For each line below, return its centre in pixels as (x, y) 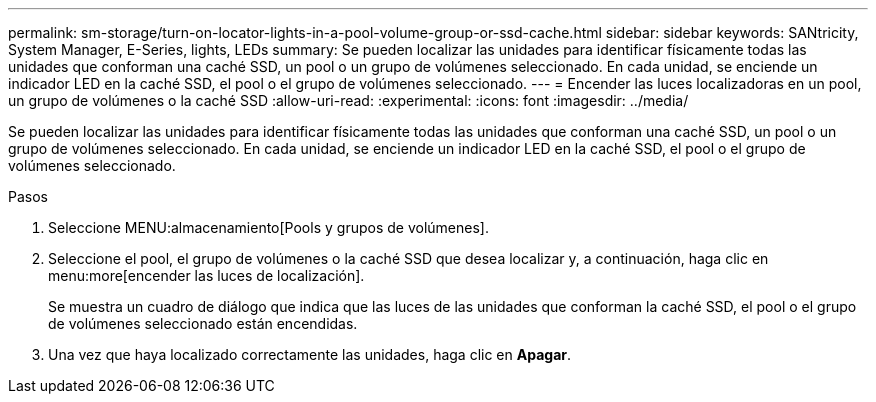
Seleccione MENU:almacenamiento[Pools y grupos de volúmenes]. (268, 227)
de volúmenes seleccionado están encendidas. (203, 323)
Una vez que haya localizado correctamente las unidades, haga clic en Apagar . (310, 354)
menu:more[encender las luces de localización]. (206, 275)
